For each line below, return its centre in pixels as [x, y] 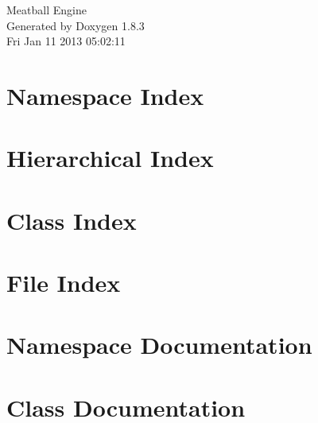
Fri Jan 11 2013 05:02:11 [66, 41]
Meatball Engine [47, 10]
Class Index [72, 220]
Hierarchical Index [110, 158]
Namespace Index [105, 95]
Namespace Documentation [159, 345]
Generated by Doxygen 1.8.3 [76, 25]
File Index [64, 283]
